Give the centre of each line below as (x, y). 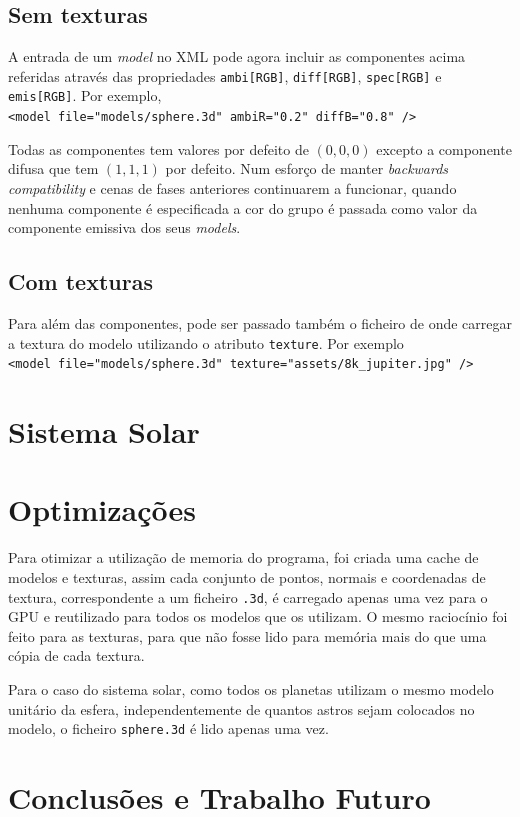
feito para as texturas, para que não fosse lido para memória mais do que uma (247, 635)
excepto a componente (444, 148)
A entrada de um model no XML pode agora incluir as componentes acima (237, 56)
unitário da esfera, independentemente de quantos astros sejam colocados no (241, 708)
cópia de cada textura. (76, 655)
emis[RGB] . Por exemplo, (85, 95)
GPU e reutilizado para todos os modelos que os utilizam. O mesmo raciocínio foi (258, 616)
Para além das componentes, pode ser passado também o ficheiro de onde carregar (260, 322)
